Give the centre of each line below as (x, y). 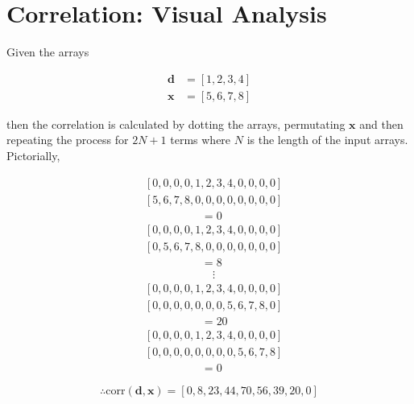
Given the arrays (48, 52)
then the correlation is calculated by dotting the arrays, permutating (176, 124)
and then (381, 124)
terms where (201, 140)
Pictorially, (33, 155)
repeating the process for (68, 140)
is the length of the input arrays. (327, 140)
